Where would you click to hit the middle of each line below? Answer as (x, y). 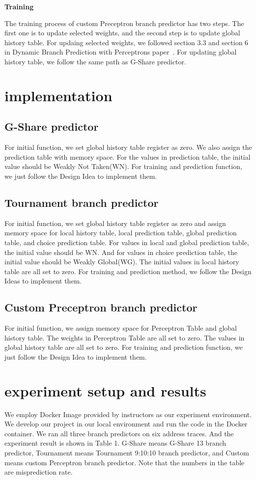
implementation (58, 95)
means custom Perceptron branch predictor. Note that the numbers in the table (125, 462)
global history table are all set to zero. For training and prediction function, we (124, 347)
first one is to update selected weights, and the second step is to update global (122, 33)
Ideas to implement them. (43, 281)
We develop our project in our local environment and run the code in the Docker (126, 424)
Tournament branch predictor (82, 202)
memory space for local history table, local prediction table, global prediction (121, 233)
